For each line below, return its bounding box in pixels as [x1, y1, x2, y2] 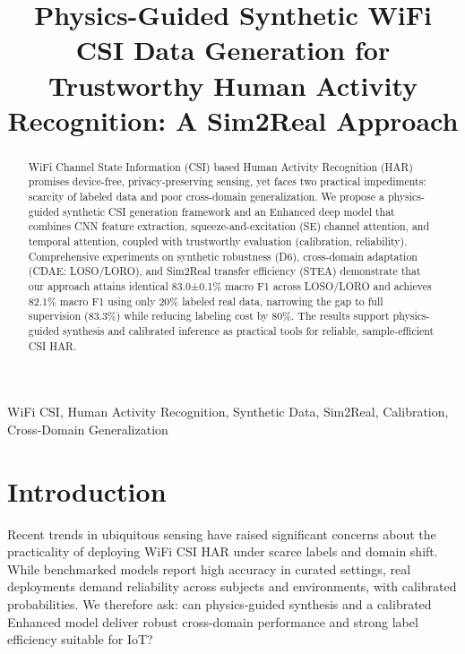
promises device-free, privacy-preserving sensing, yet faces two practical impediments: [28, 174, 426, 189]
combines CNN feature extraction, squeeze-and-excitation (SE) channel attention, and [28, 219, 430, 234]
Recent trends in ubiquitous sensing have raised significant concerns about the [7, 524, 436, 543]
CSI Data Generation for [75, 31, 391, 68]
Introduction [7, 472, 167, 509]
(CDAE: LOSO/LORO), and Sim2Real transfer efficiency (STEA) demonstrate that [28, 263, 421, 279]
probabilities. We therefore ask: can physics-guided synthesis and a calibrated [7, 594, 432, 613]
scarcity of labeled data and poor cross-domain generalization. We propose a [28, 189, 384, 204]
